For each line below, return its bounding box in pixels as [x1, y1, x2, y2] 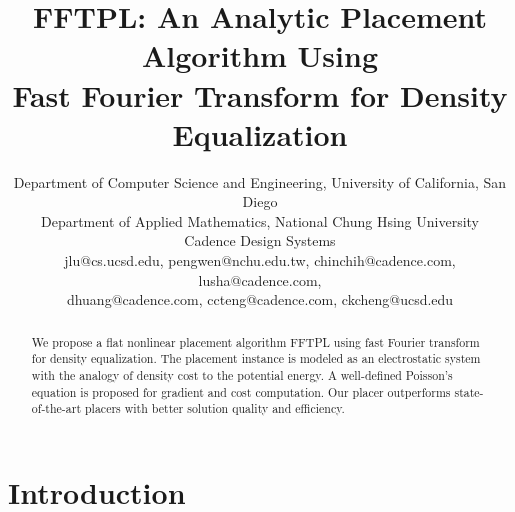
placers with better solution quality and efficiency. [85, 400, 345, 417]
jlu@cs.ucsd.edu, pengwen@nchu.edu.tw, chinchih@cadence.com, [64, 250, 456, 271]
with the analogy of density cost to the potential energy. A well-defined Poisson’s [31, 366, 453, 383]
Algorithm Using [141, 35, 379, 76]
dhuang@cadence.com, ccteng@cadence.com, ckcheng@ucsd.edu [66, 289, 454, 310]
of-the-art [31, 400, 82, 417]
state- [454, 383, 484, 400]
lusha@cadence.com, [198, 269, 322, 290]
